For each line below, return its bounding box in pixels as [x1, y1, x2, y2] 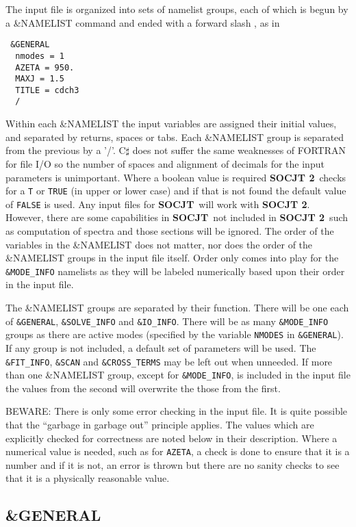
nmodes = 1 [15, 51, 64, 61]
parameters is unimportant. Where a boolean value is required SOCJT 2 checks [5, 170, 346, 184]
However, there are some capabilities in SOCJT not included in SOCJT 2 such [5, 210, 348, 224]
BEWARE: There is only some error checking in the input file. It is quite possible [5, 404, 348, 418]
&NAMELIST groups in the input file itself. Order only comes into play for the [5, 250, 339, 265]
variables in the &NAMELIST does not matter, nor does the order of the [5, 237, 313, 251]
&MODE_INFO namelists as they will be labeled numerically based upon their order [5, 263, 345, 278]
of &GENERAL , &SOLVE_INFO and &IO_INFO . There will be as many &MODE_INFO [5, 313, 329, 328]
